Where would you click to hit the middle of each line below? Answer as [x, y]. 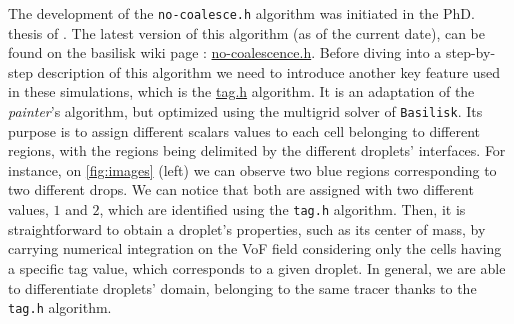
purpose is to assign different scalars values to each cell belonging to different [244, 130]
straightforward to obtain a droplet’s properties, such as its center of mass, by [247, 228]
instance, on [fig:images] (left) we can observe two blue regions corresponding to [252, 169]
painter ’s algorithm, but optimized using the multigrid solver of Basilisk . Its [245, 111]
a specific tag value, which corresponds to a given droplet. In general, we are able [257, 267]
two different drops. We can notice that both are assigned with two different [241, 189]
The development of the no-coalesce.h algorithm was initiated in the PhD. [241, 13]
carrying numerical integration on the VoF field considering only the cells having [255, 248]
